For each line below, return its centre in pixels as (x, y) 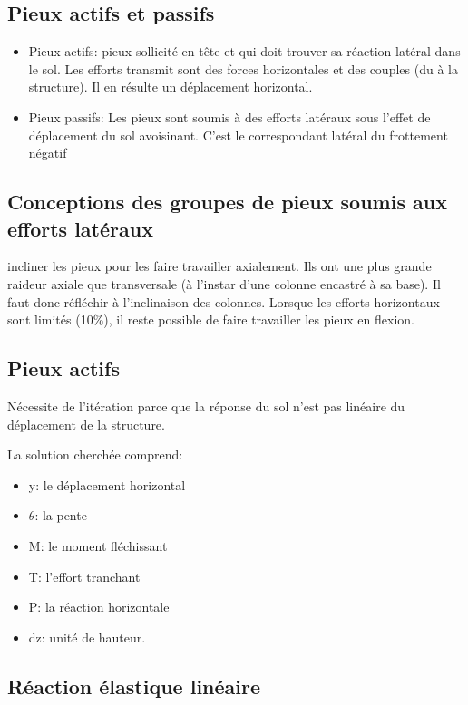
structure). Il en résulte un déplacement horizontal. (171, 87)
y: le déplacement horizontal (107, 484)
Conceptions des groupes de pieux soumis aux (227, 202)
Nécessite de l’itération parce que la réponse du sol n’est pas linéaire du (206, 406)
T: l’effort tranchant (84, 576)
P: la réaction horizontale (99, 607)
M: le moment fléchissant (98, 545)
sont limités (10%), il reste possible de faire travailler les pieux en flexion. (211, 319)
